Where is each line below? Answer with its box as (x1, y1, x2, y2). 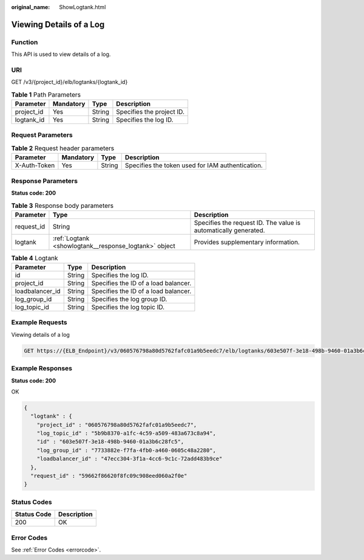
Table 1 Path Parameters (11, 90, 81, 99)
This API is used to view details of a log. (11, 50, 111, 58)
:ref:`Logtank (52, 234, 90, 243)
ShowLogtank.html (59, 4, 106, 10)
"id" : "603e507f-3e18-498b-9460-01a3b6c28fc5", (36, 438, 184, 445)
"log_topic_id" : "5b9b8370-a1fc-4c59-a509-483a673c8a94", (36, 430, 217, 437)
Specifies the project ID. (116, 108, 185, 116)
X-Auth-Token (15, 161, 55, 170)
